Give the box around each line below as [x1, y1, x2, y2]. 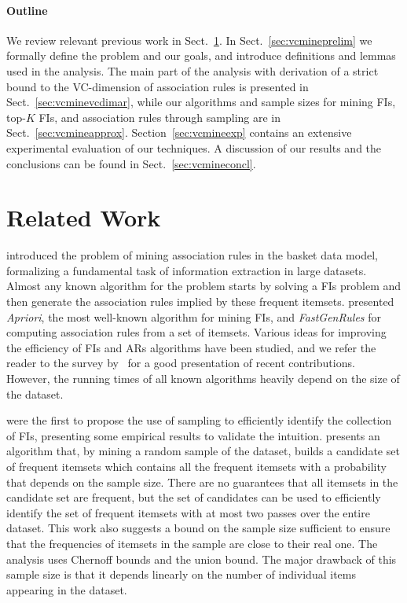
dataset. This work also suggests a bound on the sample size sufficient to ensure [6, 520, 390, 536]
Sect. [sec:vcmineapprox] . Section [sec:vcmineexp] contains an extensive [6, 124, 352, 141]
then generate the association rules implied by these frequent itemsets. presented [6, 293, 394, 310]
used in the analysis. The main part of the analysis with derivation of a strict [6, 62, 379, 79]
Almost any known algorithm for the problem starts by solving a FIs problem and [6, 278, 401, 294]
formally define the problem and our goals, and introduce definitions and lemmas [6, 47, 396, 64]
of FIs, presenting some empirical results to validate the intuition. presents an [6, 427, 380, 443]
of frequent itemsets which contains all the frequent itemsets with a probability [6, 458, 387, 474]
